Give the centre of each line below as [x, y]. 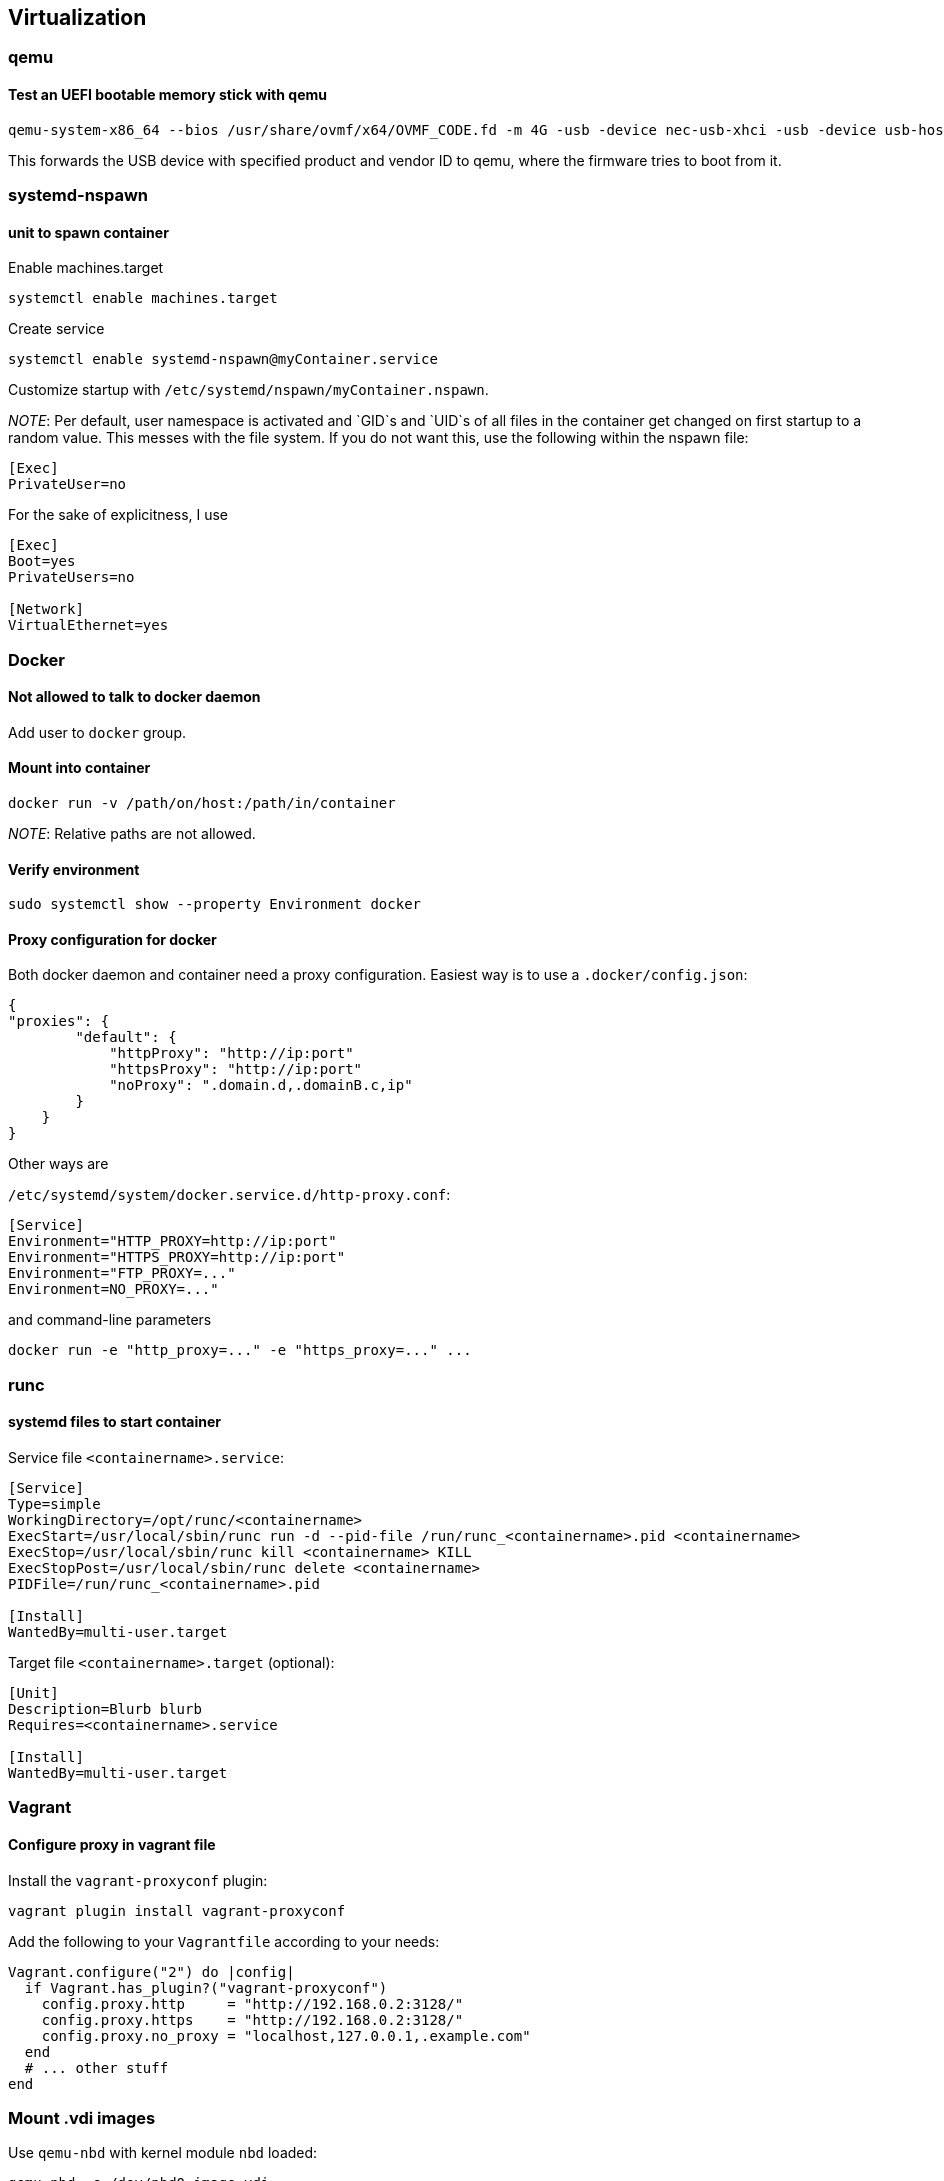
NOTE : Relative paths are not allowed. [132, 834]
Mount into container [79, 768]
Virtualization [77, 17]
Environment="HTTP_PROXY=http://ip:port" [172, 1241]
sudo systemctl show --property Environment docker [215, 904]
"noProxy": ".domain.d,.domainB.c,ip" [261, 1085]
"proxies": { [59, 1021]
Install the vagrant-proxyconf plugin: [138, 1880]
